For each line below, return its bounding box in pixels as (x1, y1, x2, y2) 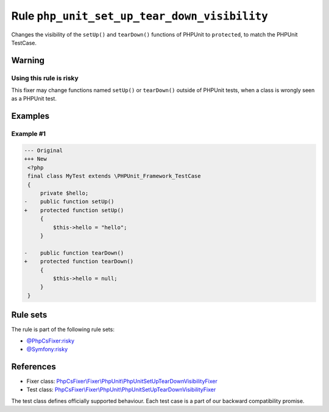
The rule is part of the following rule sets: (11, 326, 115, 333)
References (11, 361, 56, 372)
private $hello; (40, 190, 89, 196)
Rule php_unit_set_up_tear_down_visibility (11, 9, 268, 23)
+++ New (24, 155, 47, 163)
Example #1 (11, 130, 46, 138)
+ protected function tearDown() (24, 258, 134, 265)
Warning (11, 55, 45, 65)
